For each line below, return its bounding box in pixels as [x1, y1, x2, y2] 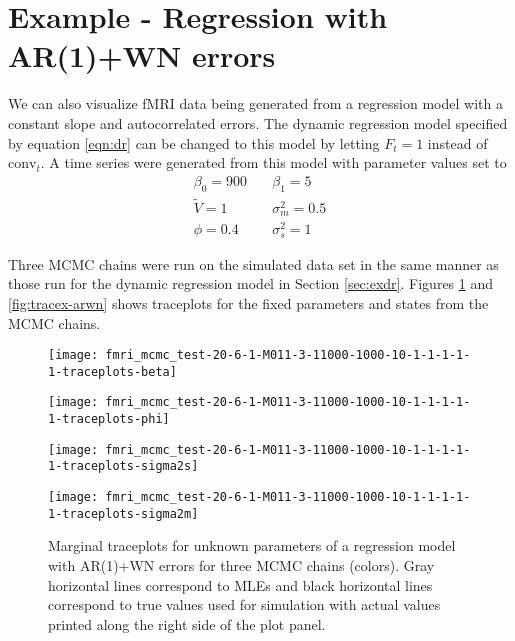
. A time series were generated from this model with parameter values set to [40, 152, 507, 173]
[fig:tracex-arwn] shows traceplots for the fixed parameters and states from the [8, 292, 489, 313]
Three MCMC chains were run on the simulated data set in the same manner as [8, 253, 499, 274]
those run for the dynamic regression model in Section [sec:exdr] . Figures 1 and [8, 273, 494, 294]
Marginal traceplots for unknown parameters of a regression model [48, 535, 456, 556]
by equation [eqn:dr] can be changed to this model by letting [8, 132, 380, 153]
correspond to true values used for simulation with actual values [48, 594, 441, 615]
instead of [427, 132, 488, 153]
